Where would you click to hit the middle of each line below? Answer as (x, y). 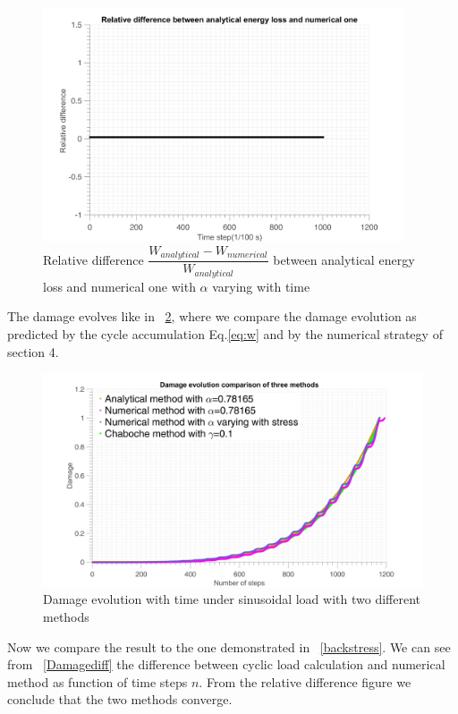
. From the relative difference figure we (305, 681)
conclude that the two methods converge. (120, 699)
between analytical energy (344, 259)
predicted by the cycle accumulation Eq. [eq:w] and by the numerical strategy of (225, 334)
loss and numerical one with (119, 286)
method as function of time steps (98, 681)
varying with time (261, 286)
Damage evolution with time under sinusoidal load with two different (232, 599)
